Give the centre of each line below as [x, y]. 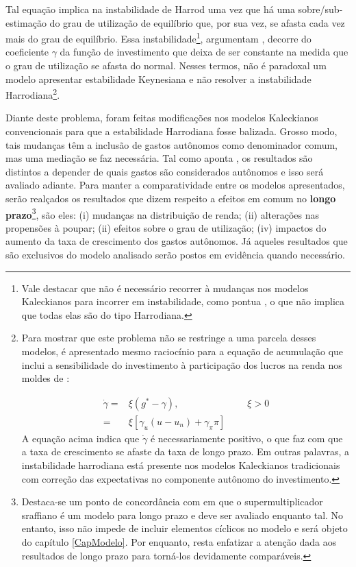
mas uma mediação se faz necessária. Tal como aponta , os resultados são [159, 158]
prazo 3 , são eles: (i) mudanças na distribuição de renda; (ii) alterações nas [163, 213]
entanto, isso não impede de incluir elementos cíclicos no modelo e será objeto [185, 528]
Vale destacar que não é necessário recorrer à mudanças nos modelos [165, 288]
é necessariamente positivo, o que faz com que [246, 438]
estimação [26, 22]
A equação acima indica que [80, 438]
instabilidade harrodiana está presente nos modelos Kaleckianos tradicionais [181, 465]
